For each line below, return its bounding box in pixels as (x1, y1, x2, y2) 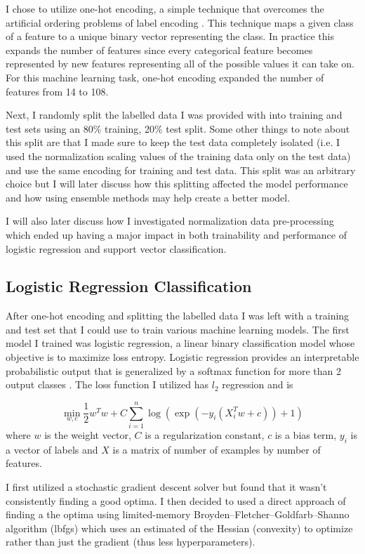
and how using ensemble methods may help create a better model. (6, 190, 291, 204)
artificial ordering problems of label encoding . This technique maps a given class (6, 15, 354, 29)
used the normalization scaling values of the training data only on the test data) (6, 148, 351, 163)
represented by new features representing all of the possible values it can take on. (6, 56, 354, 71)
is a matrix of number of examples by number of (112, 442, 321, 456)
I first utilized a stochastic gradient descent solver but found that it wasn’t (6, 479, 327, 494)
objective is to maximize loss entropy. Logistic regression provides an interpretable (6, 350, 359, 364)
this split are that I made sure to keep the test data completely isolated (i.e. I (6, 135, 340, 150)
